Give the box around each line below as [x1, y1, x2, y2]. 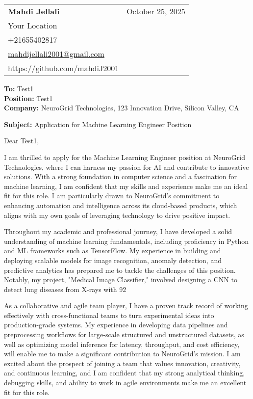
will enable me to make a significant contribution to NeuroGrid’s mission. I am [4, 348, 241, 359]
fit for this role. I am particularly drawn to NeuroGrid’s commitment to [4, 190, 220, 201]
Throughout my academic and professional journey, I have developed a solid [4, 226, 232, 237]
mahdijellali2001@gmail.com [8, 48, 104, 59]
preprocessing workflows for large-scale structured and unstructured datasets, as [4, 329, 244, 340]
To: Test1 [4, 83, 34, 93]
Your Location [8, 20, 57, 31]
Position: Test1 [4, 93, 53, 103]
